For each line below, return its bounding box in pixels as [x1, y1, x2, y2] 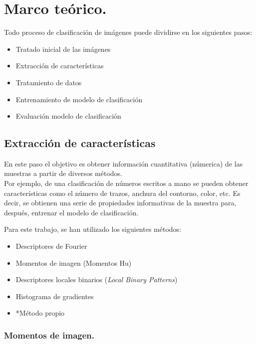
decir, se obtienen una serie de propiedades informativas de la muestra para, [4, 197, 237, 208]
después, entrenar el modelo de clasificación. [4, 207, 139, 217]
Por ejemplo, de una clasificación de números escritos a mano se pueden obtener [4, 178, 249, 188]
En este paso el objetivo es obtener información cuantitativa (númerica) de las [4, 158, 243, 169]
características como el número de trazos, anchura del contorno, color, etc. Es [4, 187, 241, 198]
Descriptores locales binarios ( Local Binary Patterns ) [15, 274, 178, 285]
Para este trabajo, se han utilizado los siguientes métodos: [4, 224, 181, 234]
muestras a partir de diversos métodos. [4, 168, 122, 178]
